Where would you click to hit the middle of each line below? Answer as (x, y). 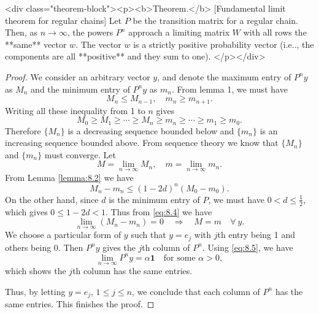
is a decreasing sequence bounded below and (151, 130)
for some (179, 258)
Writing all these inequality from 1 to (75, 110)
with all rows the (275, 32)
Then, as (21, 32)
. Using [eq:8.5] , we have (248, 247)
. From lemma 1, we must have (229, 89)
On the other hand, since (52, 199)
